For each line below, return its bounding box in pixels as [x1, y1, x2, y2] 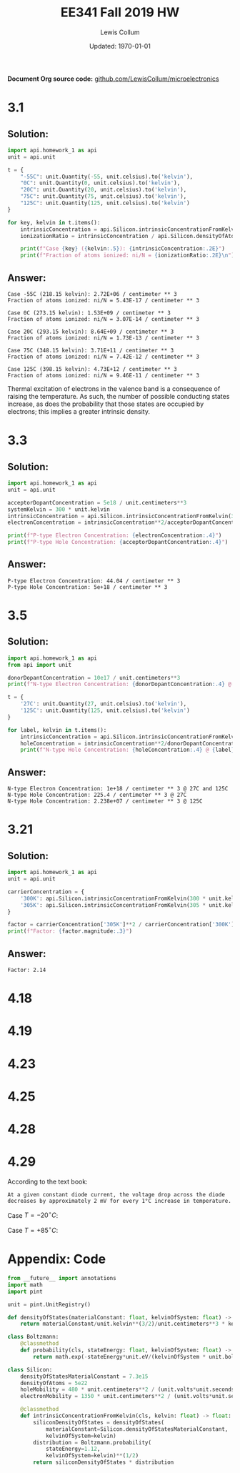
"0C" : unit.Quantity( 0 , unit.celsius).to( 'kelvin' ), [20, 179, 181, 187]
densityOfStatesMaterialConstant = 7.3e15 [20, 1373, 149, 1380]
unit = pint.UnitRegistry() [7, 1301, 91, 1308]
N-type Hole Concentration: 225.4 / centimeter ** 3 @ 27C [7, 791, 187, 799]
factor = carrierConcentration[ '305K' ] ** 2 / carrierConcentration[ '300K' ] [7, 921, 235, 928]
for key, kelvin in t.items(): [7, 219, 101, 226]
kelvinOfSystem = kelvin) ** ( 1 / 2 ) [45, 1452, 139, 1459]
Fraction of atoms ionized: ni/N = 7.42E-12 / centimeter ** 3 [7, 353, 200, 360]
